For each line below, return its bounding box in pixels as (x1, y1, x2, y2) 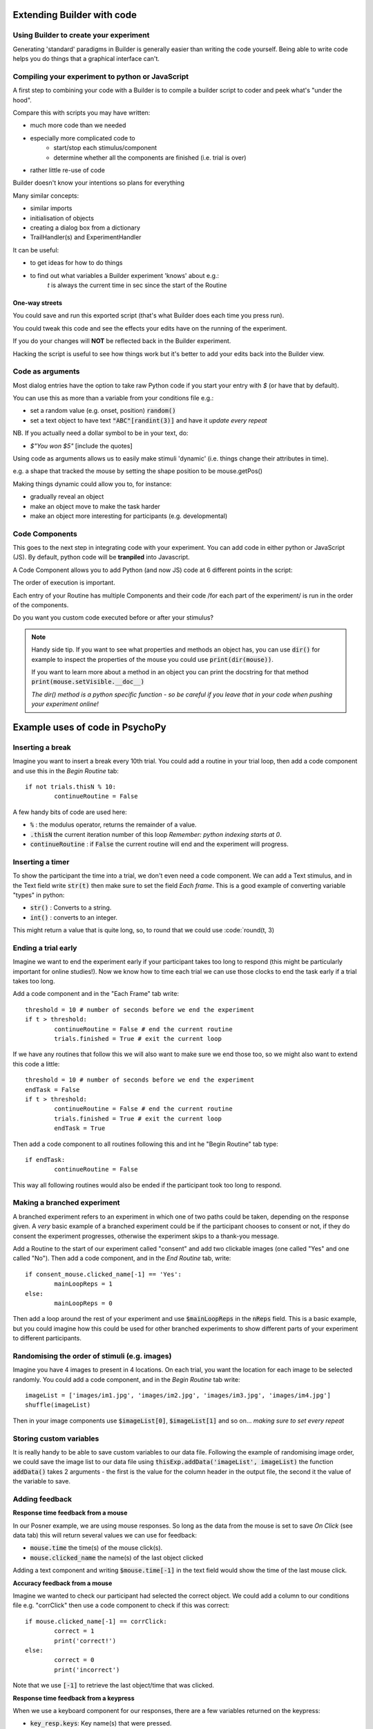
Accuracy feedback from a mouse (12, 1579, 113, 1587)
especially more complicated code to (30, 133, 136, 142)
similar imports (30, 204, 73, 212)
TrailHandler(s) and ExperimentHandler (30, 233, 142, 241)
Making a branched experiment (12, 1198, 120, 1208)
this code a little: (12, 1060, 60, 1068)
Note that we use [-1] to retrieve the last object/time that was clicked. (12, 1681, 214, 1690)
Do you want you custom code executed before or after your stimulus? (12, 613, 214, 622)
